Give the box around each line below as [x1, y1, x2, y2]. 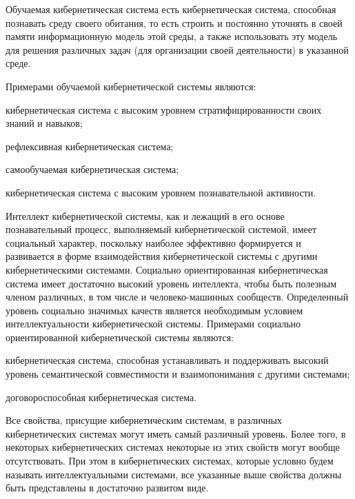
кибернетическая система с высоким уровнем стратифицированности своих [6, 102, 322, 116]
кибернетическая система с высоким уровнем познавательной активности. [6, 185, 316, 199]
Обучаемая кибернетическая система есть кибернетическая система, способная [6, 2, 336, 16]
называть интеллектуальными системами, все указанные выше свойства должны [6, 467, 342, 481]
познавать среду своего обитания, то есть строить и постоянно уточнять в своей [6, 15, 343, 30]
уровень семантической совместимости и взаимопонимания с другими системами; [6, 367, 350, 381]
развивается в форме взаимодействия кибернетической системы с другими [6, 249, 318, 263]
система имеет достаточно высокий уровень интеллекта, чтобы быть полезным [6, 276, 337, 290]
